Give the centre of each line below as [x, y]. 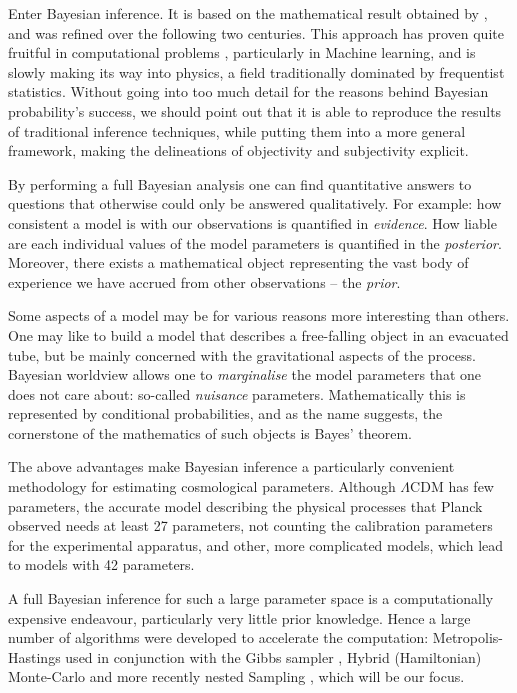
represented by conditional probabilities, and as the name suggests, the [225, 413]
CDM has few [452, 486]
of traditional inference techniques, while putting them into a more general [237, 130]
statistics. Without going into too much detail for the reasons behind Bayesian [248, 91]
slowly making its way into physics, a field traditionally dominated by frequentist [256, 71]
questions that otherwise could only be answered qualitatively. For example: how [255, 203]
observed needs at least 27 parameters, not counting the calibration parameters [250, 525]
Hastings [34, 656]
